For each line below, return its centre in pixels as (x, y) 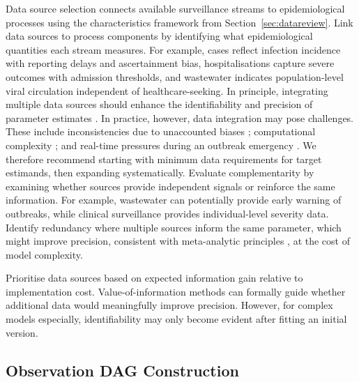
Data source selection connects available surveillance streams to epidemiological (175, 8)
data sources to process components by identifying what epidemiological (159, 36)
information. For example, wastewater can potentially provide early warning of (174, 200)
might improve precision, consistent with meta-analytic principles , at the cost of (178, 241)
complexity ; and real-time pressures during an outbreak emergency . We (161, 145)
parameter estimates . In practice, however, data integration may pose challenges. (180, 117)
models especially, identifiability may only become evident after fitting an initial (176, 319)
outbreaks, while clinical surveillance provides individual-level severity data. (167, 213)
